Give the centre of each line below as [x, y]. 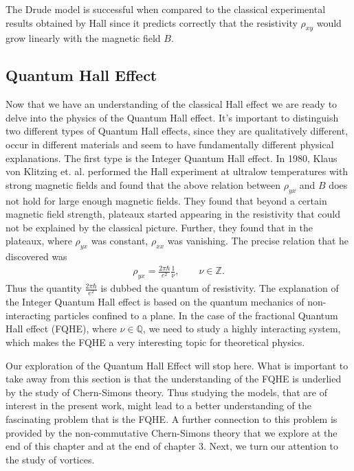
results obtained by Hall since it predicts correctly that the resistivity [152, 22]
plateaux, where [39, 241]
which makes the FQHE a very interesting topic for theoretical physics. [155, 342]
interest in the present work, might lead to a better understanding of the [158, 405]
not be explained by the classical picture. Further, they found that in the [159, 227]
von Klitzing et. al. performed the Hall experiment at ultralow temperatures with [177, 171]
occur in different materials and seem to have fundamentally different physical [170, 144]
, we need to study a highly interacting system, [242, 329]
